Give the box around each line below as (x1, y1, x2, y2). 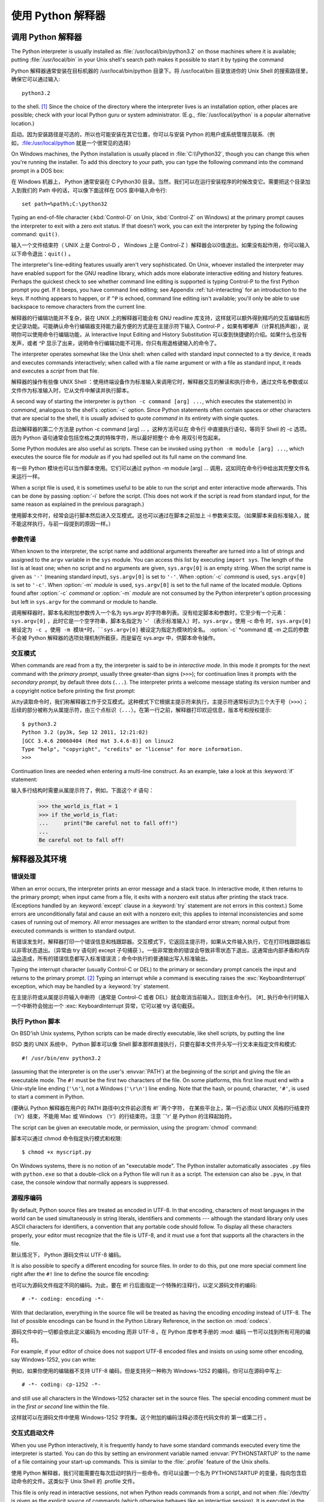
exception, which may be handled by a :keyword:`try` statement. (11, 983, 170, 990)
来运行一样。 (11, 473, 43, 480)
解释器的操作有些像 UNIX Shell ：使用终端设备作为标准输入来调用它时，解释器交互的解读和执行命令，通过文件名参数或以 (11, 379, 309, 386)
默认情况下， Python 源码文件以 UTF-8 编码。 (11, 1251, 125, 1258)
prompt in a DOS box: (11, 167, 64, 174)
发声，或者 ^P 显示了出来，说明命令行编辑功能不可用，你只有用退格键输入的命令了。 (11, 339, 220, 347)
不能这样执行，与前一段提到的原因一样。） (11, 520, 114, 528)
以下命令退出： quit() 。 (11, 250, 74, 257)
